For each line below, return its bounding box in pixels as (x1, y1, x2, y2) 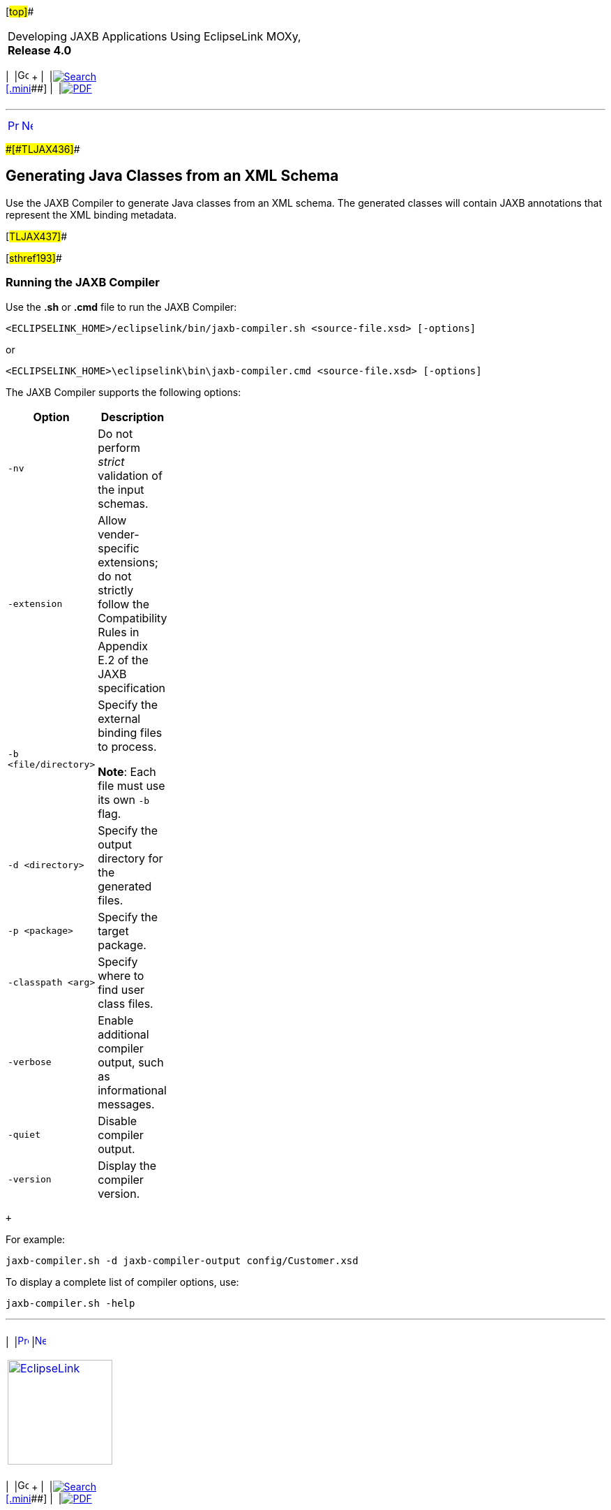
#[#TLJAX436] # (6, 143, 80, 155)
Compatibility (98, 610, 167, 625)
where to (98, 968, 144, 983)
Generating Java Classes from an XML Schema (6, 167, 339, 185)
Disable (98, 1113, 137, 1128)
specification (98, 680, 166, 695)
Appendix (98, 638, 149, 653)
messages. (98, 1097, 155, 1111)
